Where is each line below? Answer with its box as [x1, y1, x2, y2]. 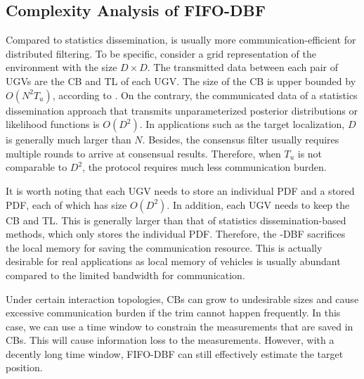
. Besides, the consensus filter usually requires [142, 132, 339, 147]
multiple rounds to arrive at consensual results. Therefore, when [6, 146, 281, 160]
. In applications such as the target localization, [139, 117, 345, 131]
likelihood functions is [6, 117, 100, 131]
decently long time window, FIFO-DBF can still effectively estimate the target [6, 346, 344, 361]
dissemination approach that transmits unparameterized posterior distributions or [6, 103, 358, 117]
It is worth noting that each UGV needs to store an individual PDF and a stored [6, 183, 355, 198]
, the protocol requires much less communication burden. [82, 160, 327, 174]
